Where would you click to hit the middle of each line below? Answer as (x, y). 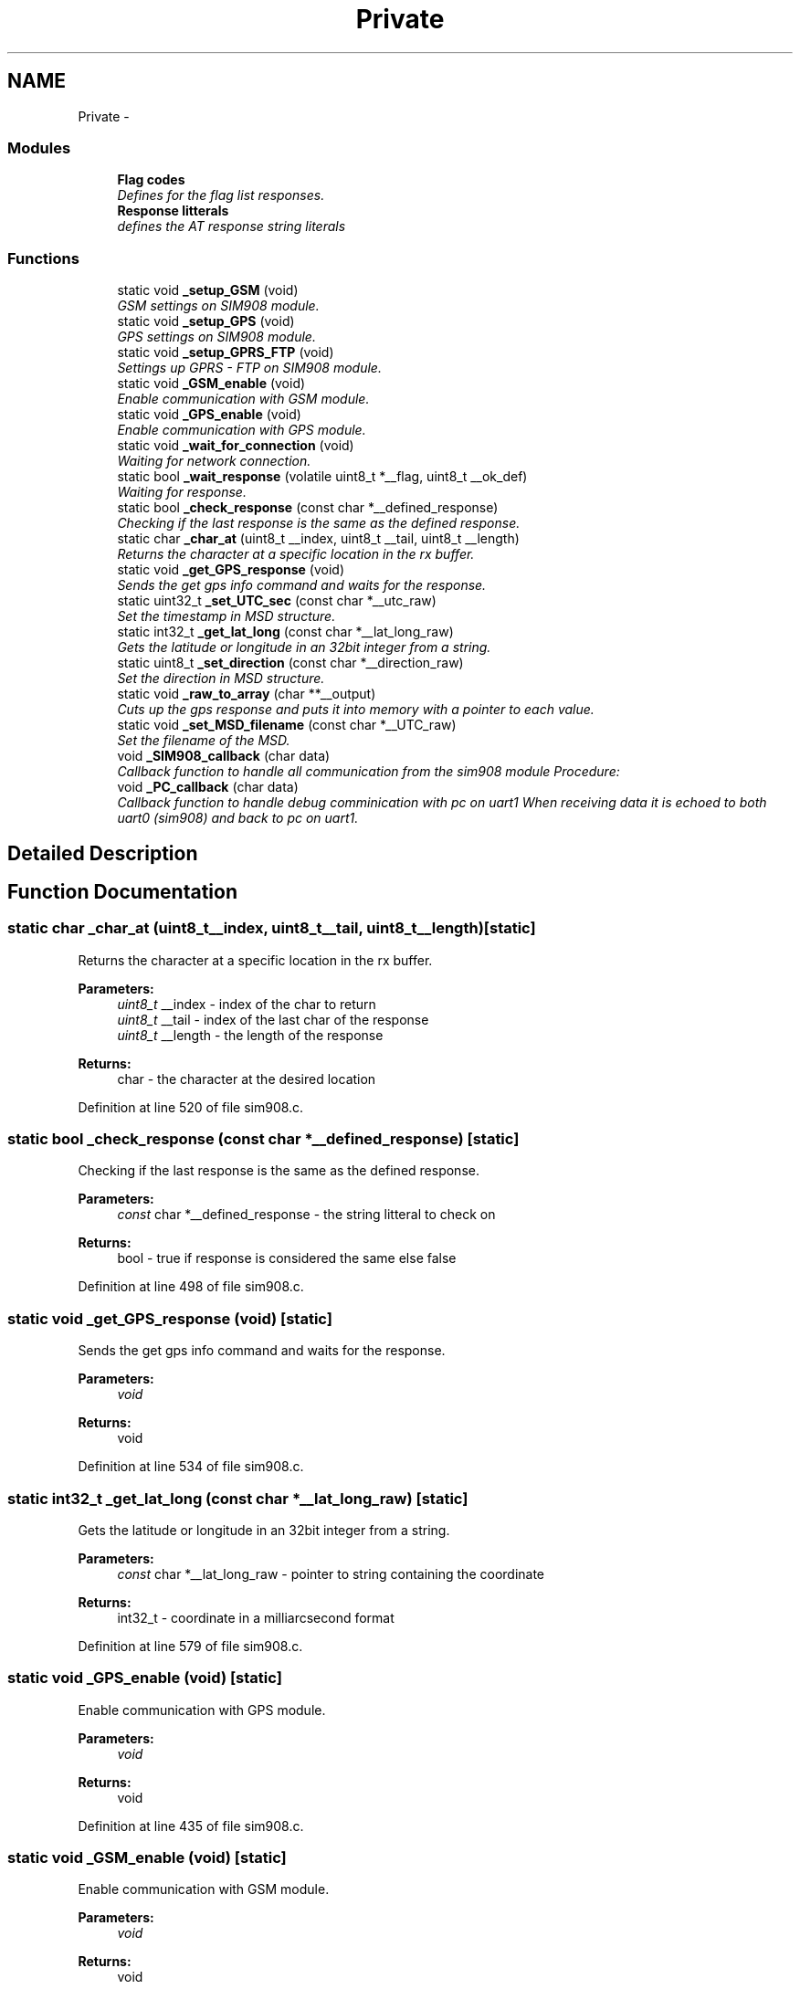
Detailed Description (103, 853)
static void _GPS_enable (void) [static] (145, 1678)
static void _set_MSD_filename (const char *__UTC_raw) (287, 725)
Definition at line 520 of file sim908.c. (191, 1107)
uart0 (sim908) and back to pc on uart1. (238, 818)
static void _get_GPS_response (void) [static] (170, 1318)
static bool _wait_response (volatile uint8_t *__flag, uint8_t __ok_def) (322, 477)
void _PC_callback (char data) (208, 787)
